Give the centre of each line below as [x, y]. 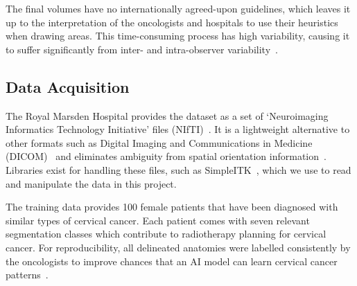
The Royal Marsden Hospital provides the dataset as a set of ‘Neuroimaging [167, 115]
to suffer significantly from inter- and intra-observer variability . [142, 49]
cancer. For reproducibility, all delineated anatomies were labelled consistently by [178, 247]
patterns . [27, 275]
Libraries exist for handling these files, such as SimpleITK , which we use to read [178, 169]
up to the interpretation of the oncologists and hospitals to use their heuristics [172, 22]
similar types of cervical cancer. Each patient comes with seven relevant [158, 220]
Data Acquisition [68, 86]
